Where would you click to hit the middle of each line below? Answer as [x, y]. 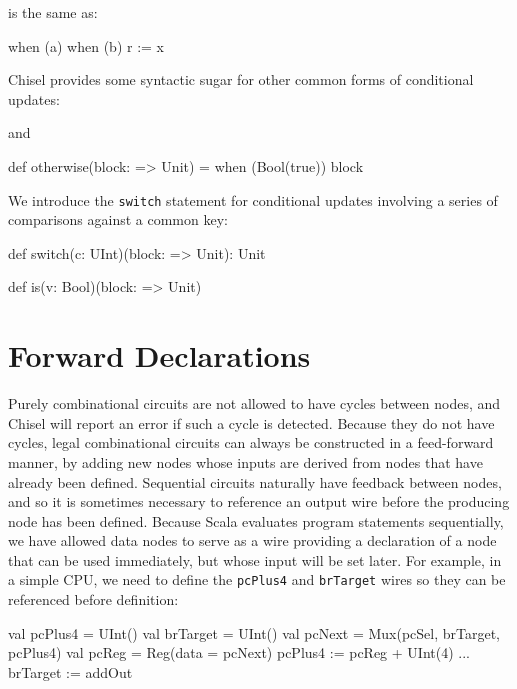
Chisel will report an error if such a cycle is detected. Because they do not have [251, 422]
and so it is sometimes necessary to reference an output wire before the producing [259, 501]
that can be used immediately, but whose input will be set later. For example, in [255, 559]
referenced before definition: [93, 599]
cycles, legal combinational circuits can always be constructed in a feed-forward [251, 442]
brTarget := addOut [70, 671]
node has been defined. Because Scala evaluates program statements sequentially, [256, 520]
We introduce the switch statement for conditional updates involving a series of [253, 199]
